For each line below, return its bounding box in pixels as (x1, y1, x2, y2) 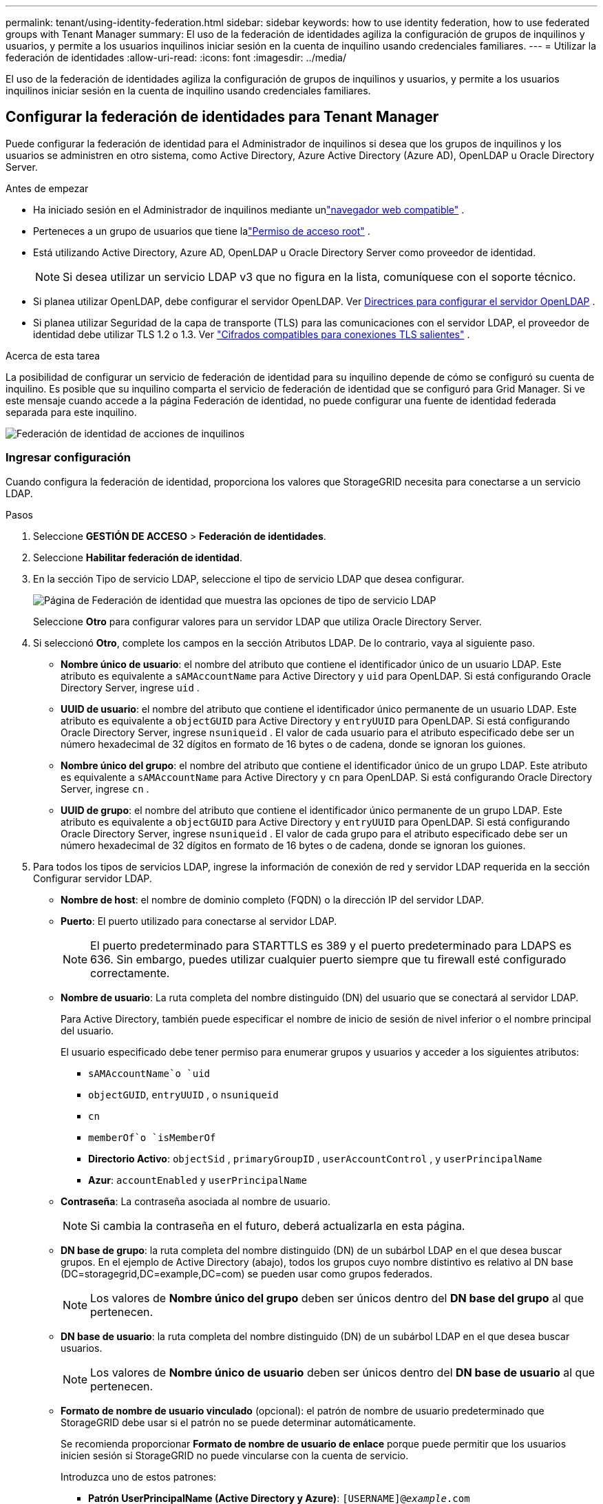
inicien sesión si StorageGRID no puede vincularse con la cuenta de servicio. (61, 1449, 409, 1461)
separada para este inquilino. (6, 406, 137, 418)
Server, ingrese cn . (61, 782, 149, 795)
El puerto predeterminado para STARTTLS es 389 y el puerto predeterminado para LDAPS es (90, 938, 572, 952)
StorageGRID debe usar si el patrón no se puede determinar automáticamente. (61, 1416, 416, 1428)
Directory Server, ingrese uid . (61, 681, 200, 693)
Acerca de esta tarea (6, 349, 100, 362)
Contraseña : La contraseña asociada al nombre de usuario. (61, 1195, 330, 1207)
